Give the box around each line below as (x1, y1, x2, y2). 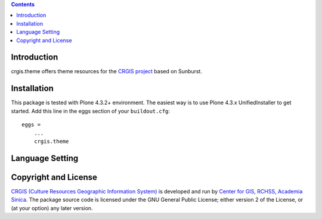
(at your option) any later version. (11, 204, 93, 211)
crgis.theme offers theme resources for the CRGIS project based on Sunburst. (11, 68, 203, 75)
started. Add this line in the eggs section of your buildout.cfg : (11, 107, 170, 114)
